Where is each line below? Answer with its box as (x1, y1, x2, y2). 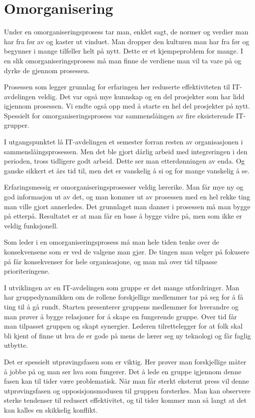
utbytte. (4, 340, 28, 350)
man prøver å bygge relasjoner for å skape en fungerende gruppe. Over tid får (4, 311, 237, 321)
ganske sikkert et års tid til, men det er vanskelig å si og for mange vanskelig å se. (4, 165, 250, 175)
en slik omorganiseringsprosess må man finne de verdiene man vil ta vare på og (4, 55, 242, 65)
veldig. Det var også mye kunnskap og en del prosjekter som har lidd (38, 91, 245, 101)
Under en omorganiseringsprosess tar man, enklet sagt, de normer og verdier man (4, 27, 249, 37)
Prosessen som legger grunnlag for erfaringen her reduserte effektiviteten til (4, 82, 230, 92)
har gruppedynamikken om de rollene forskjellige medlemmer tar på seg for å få (4, 292, 244, 302)
